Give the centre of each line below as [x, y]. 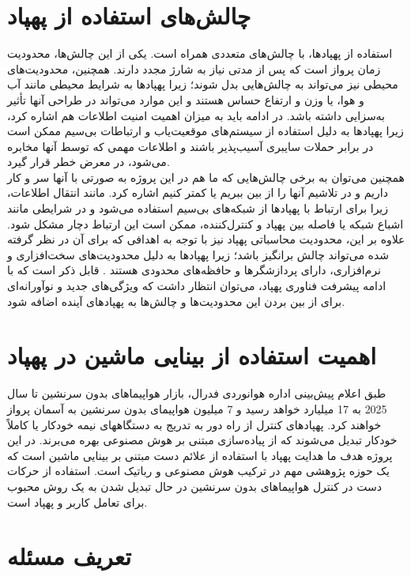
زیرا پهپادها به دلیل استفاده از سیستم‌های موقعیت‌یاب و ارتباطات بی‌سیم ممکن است [205, 131]
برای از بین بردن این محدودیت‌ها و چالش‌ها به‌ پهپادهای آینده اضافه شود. [176, 301]
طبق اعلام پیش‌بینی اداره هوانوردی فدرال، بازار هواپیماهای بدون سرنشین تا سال [197, 393]
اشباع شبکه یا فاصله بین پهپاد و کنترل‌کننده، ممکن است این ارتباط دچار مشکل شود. [205, 223]
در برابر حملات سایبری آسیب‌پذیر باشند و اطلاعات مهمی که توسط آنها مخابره [190, 146]
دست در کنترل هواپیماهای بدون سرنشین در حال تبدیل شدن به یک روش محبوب [194, 486]
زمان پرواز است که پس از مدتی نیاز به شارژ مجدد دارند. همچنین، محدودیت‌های [194, 68]
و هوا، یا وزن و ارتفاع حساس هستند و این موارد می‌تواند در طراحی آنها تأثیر [186, 99]
